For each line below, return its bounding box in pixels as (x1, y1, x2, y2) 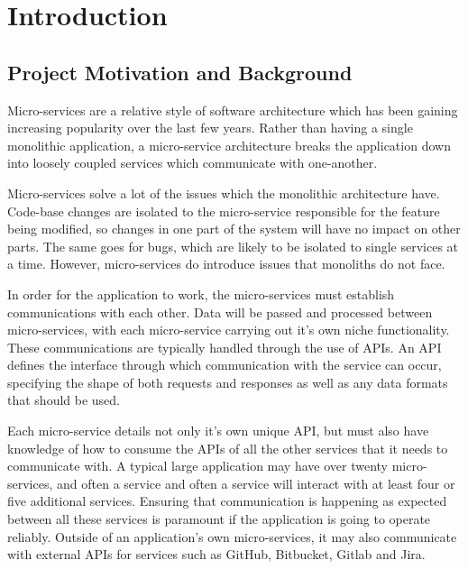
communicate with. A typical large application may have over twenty (7, 456, 388, 475)
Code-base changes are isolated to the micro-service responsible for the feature (7, 201, 440, 220)
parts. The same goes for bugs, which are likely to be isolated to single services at (7, 236, 459, 255)
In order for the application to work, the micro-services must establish (7, 284, 395, 303)
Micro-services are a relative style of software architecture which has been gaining (7, 100, 458, 119)
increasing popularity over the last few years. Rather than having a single (7, 118, 413, 137)
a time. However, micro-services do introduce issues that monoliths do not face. (7, 254, 445, 273)
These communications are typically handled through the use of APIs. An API (7, 337, 442, 356)
